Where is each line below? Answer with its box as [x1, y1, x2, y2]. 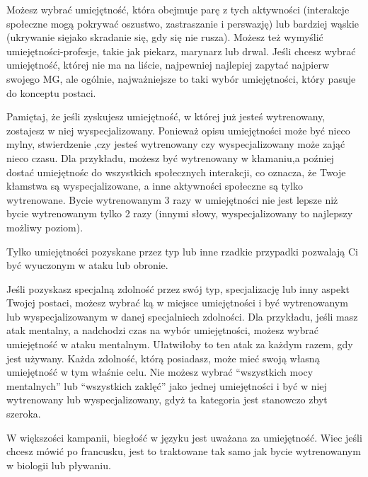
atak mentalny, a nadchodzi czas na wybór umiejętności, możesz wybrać [6, 323, 318, 338]
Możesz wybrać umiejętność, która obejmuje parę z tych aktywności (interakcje [6, 2, 350, 16]
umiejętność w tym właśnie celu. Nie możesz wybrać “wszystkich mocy [6, 364, 314, 379]
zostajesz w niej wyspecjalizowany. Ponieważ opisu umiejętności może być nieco [6, 122, 350, 137]
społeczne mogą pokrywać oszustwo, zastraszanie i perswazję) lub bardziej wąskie [6, 16, 360, 30]
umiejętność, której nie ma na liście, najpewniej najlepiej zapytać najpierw [6, 57, 330, 72]
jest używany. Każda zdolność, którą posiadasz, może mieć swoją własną [6, 350, 320, 365]
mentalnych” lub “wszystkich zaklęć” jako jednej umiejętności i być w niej [6, 378, 327, 393]
